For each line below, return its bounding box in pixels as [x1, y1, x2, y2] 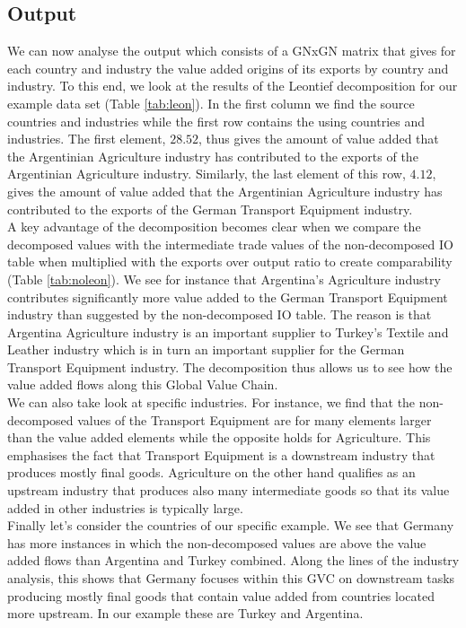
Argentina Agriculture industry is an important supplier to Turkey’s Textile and [7, 322, 449, 341]
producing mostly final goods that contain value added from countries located [7, 586, 435, 605]
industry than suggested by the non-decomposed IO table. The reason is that [7, 305, 432, 324]
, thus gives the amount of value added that [198, 129, 439, 148]
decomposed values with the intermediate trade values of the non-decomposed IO [7, 234, 453, 253]
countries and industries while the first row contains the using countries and [7, 111, 426, 130]
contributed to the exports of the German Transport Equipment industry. [7, 199, 413, 218]
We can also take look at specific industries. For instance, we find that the [7, 393, 416, 412]
